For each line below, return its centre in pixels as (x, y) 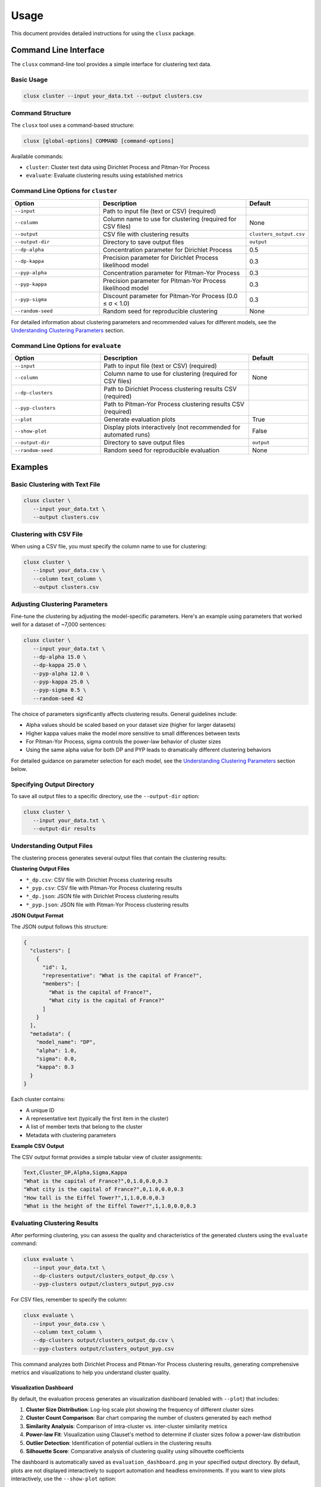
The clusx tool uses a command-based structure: (73, 125)
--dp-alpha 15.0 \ (60, 657)
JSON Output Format (37, 915)
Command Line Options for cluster (64, 191)
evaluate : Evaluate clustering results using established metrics (104, 175)
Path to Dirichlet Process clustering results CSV (170, 389)
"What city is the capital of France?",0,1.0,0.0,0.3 (103, 1189)
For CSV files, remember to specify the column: (69, 1300)
